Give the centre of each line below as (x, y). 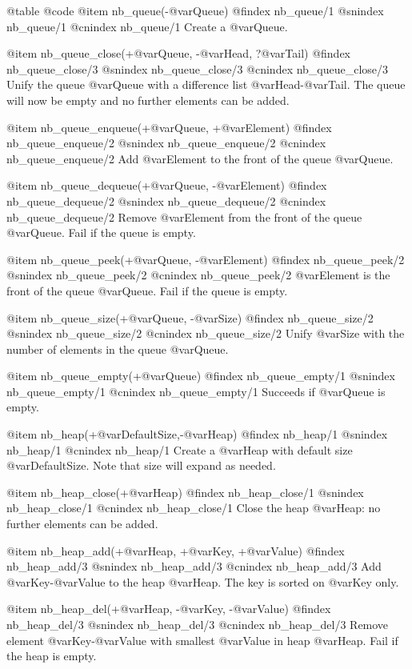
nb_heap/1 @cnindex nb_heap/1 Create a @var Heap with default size (180, 449)
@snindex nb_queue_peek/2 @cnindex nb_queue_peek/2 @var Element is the (198, 275)
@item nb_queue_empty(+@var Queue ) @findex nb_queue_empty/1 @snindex (201, 376)
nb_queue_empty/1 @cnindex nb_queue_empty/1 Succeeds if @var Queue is (196, 391)
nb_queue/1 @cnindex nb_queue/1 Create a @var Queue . (147, 26)
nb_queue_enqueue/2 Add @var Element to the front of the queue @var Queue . (200, 158)
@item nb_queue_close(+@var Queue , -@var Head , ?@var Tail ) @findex (178, 53)
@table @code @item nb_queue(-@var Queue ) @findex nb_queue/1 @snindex (195, 10)
